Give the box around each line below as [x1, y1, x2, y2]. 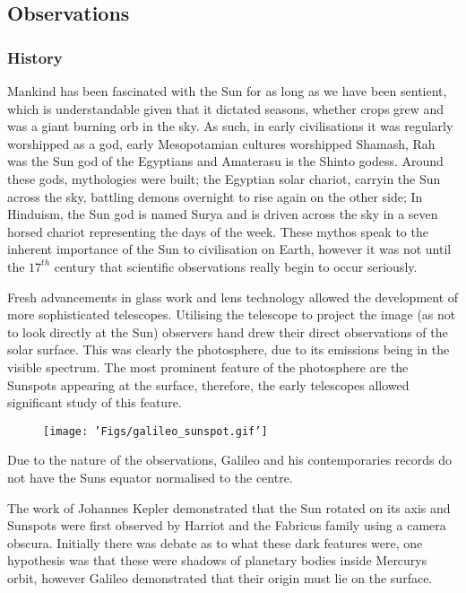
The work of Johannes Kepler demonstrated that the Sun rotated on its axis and [7, 498, 451, 517]
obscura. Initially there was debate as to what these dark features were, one [7, 533, 423, 552]
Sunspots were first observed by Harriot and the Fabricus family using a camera [7, 516, 446, 535]
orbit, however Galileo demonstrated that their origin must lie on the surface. [7, 568, 433, 587]
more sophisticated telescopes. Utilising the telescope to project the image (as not [7, 305, 456, 324]
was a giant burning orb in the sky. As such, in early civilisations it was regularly [7, 117, 453, 135]
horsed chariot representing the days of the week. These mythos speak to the [7, 222, 428, 240]
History [7, 46, 63, 68]
